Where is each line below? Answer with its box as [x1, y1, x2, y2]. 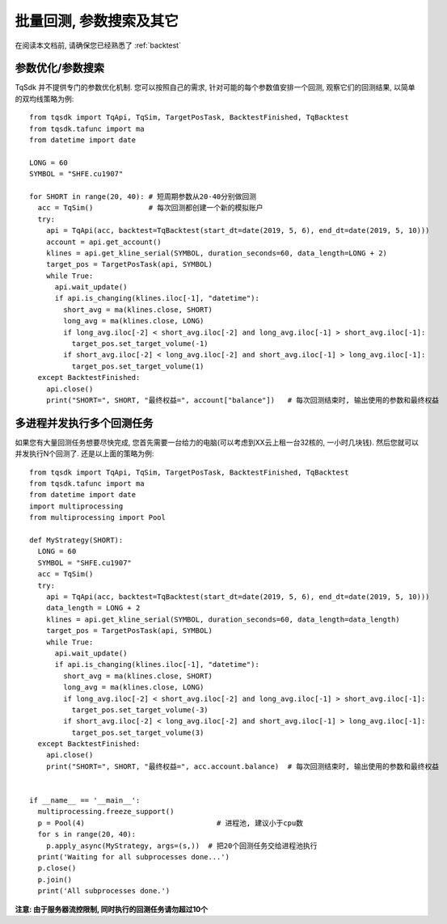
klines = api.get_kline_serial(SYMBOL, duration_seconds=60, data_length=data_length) [45, 614, 400, 624]
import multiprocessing [29, 501, 124, 511]
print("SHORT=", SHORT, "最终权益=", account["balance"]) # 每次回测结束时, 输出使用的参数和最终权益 [45, 396, 440, 404]
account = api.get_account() [45, 237, 162, 247]
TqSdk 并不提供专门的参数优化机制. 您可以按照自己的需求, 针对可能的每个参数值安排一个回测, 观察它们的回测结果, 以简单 [15, 82, 415, 92]
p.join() [37, 875, 73, 884]
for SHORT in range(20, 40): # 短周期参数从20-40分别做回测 [29, 192, 257, 201]
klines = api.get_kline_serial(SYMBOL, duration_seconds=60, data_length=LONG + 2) [45, 248, 388, 258]
